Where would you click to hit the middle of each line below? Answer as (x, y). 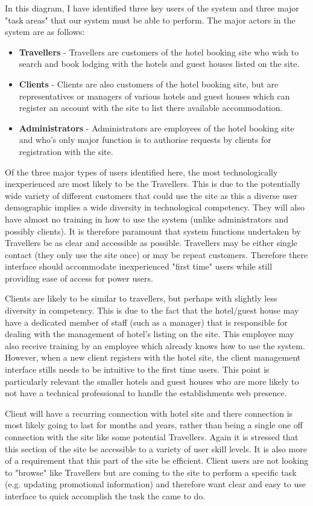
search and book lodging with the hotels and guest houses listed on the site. (159, 64)
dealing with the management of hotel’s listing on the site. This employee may (150, 334)
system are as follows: (45, 32)
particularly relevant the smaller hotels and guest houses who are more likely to (152, 381)
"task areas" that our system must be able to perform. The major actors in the (150, 20)
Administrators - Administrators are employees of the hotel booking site (156, 128)
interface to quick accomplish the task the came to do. (105, 495)
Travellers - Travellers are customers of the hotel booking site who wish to (159, 52)
